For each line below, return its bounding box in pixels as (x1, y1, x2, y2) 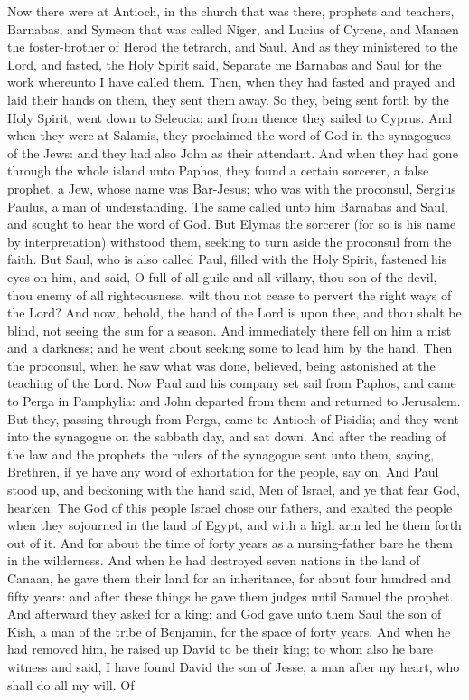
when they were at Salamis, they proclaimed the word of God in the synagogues (7, 126, 451, 145)
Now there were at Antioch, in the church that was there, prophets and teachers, (7, 2, 455, 20)
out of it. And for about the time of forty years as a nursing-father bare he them (7, 533, 453, 552)
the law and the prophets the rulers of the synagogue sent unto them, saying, (7, 444, 435, 463)
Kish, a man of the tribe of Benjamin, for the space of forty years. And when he (7, 621, 451, 640)
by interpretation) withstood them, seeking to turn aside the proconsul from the (7, 232, 452, 251)
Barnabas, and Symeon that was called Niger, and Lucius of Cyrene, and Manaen (7, 19, 459, 38)
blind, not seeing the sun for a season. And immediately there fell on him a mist (7, 320, 452, 339)
